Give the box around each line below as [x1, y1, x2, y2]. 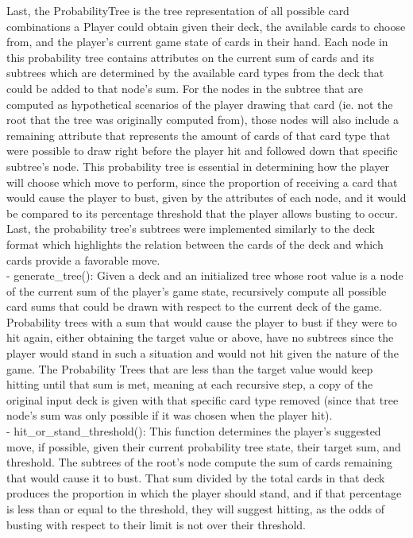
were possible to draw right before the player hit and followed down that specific [6, 142, 398, 159]
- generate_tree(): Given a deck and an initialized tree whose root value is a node [6, 267, 403, 284]
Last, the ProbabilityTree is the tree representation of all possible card [6, 2, 349, 18]
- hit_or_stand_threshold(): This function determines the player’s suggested [6, 423, 381, 439]
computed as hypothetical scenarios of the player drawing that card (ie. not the [6, 95, 393, 112]
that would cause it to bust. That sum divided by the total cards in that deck [6, 469, 385, 486]
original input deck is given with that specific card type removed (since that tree [6, 391, 399, 408]
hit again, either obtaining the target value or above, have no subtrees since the [6, 329, 394, 346]
